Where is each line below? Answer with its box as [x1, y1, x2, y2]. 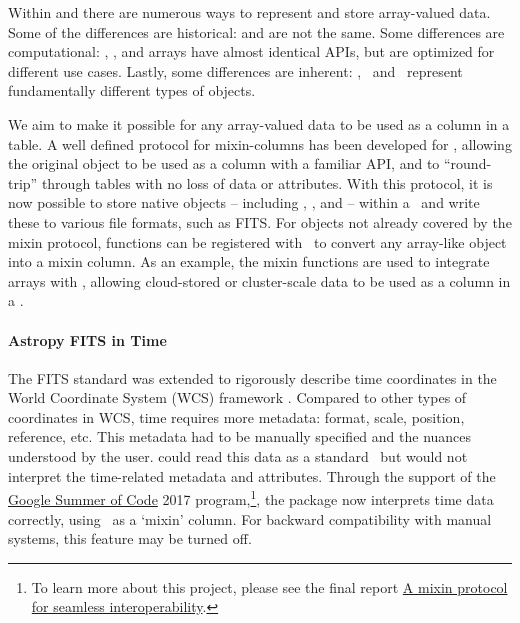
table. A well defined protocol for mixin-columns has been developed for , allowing [8, 133, 512, 154]
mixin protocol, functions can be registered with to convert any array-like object [8, 231, 507, 252]
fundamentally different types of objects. [8, 80, 256, 101]
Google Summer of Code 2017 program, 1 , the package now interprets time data [8, 486, 494, 509]
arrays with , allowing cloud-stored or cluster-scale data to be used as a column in [8, 270, 511, 291]
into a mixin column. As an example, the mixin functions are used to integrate [8, 251, 490, 272]
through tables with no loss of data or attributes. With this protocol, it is [41, 172, 493, 193]
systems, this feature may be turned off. [8, 528, 252, 549]
